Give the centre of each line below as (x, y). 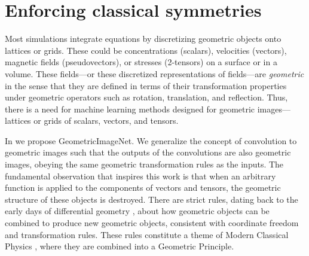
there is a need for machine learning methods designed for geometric (130, 109)
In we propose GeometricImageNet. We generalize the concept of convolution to (151, 140)
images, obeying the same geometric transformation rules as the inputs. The (144, 164)
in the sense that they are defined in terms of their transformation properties (146, 85)
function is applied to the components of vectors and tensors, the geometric (143, 188)
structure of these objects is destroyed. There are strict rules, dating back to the (152, 199)
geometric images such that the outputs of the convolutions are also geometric (148, 152)
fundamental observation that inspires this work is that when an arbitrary (140, 176)
